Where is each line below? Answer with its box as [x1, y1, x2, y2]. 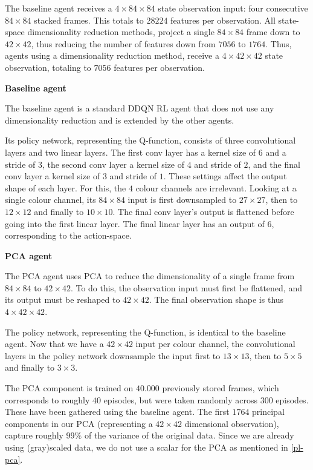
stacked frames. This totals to [34, 13, 144, 26]
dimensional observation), [184, 417, 279, 429]
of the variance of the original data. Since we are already [84, 429, 294, 442]
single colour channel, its [5, 193, 96, 206]
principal [252, 405, 285, 418]
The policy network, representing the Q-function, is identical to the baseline [5, 325, 286, 338]
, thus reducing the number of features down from [31, 37, 216, 50]
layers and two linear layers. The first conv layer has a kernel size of [5, 145, 256, 158]
